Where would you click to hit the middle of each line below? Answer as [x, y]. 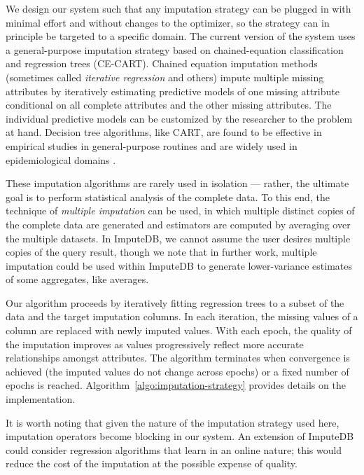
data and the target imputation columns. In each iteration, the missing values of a [182, 316]
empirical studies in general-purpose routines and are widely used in [152, 145]
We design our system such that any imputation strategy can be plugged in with [178, 8]
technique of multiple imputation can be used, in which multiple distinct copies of [180, 211]
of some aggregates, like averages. [77, 279]
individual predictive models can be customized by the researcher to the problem [179, 118]
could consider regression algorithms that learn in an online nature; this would [174, 449]
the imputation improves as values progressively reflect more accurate [155, 344]
